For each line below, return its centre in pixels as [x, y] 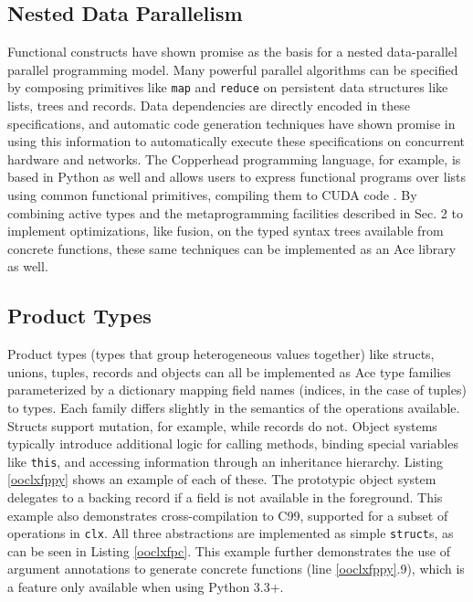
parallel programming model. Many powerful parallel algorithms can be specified [233, 69]
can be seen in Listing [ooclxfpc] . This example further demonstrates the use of [229, 550]
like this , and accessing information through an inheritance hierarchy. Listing [225, 461]
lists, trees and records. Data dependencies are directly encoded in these [209, 106]
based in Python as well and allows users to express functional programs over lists [237, 177]
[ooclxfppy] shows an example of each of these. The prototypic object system [222, 479]
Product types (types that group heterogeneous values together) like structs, [221, 354]
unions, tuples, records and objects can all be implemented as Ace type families [229, 371]
